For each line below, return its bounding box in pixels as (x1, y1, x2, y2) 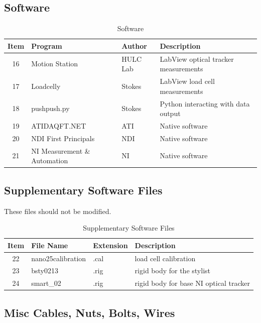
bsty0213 (31, 265, 58, 276)
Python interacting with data (160, 98, 250, 109)
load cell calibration (135, 253, 196, 263)
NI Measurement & (31, 145, 90, 156)
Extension (93, 240, 128, 250)
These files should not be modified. (4, 205, 111, 216)
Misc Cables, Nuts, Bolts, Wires (4, 304, 175, 320)
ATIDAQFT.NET (31, 120, 86, 131)
